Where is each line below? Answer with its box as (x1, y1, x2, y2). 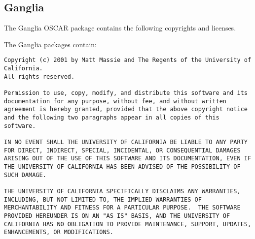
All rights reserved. (4, 73, 75, 80)
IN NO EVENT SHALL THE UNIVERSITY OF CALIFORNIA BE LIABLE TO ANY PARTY (4, 138, 248, 146)
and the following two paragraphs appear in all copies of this (4, 114, 219, 121)
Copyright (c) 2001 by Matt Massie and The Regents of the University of (4, 57, 252, 64)
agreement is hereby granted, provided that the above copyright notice (4, 106, 248, 113)
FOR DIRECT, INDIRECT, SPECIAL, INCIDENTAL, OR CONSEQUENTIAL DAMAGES (4, 147, 241, 154)
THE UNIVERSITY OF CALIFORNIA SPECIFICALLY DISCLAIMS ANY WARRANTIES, (4, 187, 241, 195)
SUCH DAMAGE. (4, 171, 46, 179)
